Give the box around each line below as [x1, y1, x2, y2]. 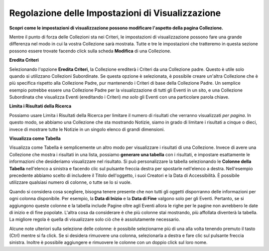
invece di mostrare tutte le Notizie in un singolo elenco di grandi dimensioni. [9, 126, 165, 132]
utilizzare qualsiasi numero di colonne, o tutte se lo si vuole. [9, 179, 132, 185]
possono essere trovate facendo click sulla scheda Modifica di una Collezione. [9, 48, 171, 54]
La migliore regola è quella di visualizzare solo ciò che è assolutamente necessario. [9, 217, 180, 223]
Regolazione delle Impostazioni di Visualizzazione [9, 7, 221, 18]
